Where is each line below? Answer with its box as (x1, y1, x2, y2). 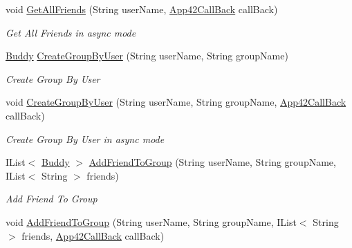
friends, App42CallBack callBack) (21, 228, 165, 242)
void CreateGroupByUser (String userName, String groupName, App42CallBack (6, 95, 346, 109)
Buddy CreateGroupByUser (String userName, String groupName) (6, 48, 288, 63)
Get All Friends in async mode (6, 25, 136, 39)
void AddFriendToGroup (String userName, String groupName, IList (6, 214, 297, 229)
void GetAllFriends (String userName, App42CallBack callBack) (6, 2, 278, 16)
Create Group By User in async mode (6, 131, 165, 146)
